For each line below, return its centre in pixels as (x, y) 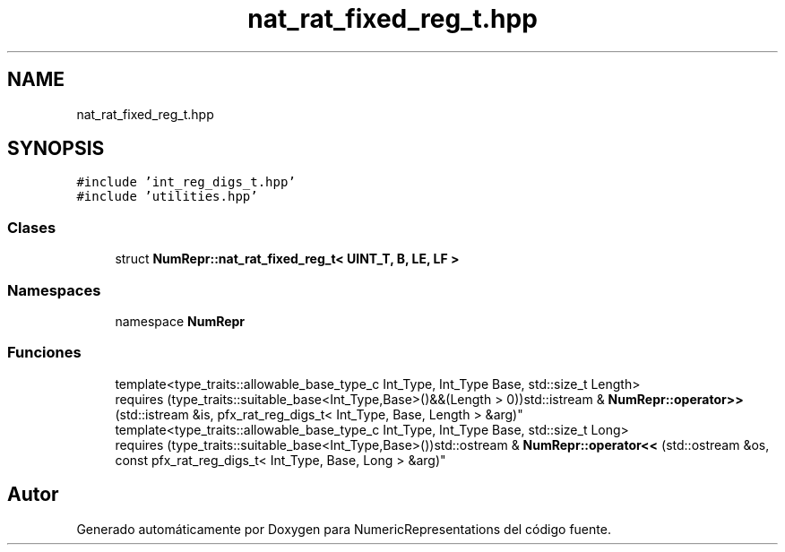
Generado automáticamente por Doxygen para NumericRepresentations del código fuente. (344, 529)
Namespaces (54, 290)
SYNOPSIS (56, 149)
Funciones (44, 353)
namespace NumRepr (180, 321)
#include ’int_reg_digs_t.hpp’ (186, 182)
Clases (32, 227)
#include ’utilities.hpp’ (167, 197)
